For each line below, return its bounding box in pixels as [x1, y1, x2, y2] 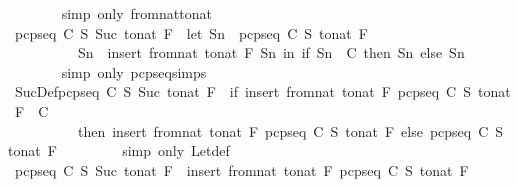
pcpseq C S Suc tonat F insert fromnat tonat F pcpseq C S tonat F [14, 159, 469, 180]
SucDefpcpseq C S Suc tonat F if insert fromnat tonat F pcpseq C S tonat [14, 81, 511, 102]
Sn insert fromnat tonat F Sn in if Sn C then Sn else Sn [77, 42, 465, 63]
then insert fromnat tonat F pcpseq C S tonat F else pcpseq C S [77, 120, 504, 141]
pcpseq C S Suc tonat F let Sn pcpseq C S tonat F [14, 22, 368, 43]
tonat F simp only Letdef [8, 140, 230, 161]
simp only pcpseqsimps [61, 61, 207, 82]
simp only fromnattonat [61, 3, 212, 23]
